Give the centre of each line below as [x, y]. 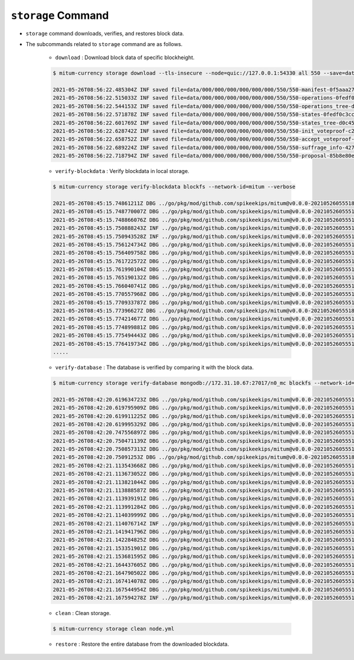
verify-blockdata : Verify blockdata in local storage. [122, 171]
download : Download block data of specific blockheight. [125, 58]
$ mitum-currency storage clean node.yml [114, 629]
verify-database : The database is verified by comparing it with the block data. [154, 367]
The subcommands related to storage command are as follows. [104, 44]
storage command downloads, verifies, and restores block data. [105, 33]
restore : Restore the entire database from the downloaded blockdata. [142, 644]
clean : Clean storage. [83, 613]
